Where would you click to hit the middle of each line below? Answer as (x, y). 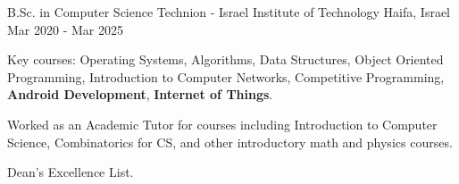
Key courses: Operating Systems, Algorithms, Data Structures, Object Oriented (225, 59)
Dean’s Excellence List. (71, 172)
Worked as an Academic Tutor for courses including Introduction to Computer (222, 124)
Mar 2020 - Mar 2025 (65, 29)
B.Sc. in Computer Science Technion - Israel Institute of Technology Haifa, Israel (229, 12)
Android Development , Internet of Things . (140, 94)
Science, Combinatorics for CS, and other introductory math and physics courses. (230, 142)
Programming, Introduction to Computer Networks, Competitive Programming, (226, 76)
